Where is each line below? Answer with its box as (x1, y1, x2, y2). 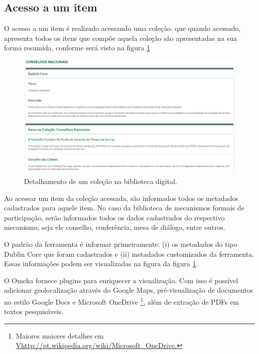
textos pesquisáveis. (4, 306, 64, 317)
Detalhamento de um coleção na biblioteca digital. (24, 176, 177, 186)
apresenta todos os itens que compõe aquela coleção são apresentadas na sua (4, 32, 237, 43)
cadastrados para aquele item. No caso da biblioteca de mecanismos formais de (4, 202, 245, 213)
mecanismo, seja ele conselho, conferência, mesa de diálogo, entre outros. (4, 222, 226, 232)
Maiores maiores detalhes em (15, 330, 104, 341)
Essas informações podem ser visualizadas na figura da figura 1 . (4, 258, 198, 269)
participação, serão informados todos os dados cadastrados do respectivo (4, 212, 225, 222)
